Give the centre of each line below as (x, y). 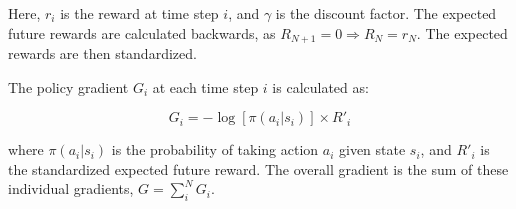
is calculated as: (320, 86)
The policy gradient (68, 86)
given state (372, 149)
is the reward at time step (139, 13)
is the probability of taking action (215, 149)
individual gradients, (71, 188)
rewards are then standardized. (102, 53)
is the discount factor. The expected (386, 13)
